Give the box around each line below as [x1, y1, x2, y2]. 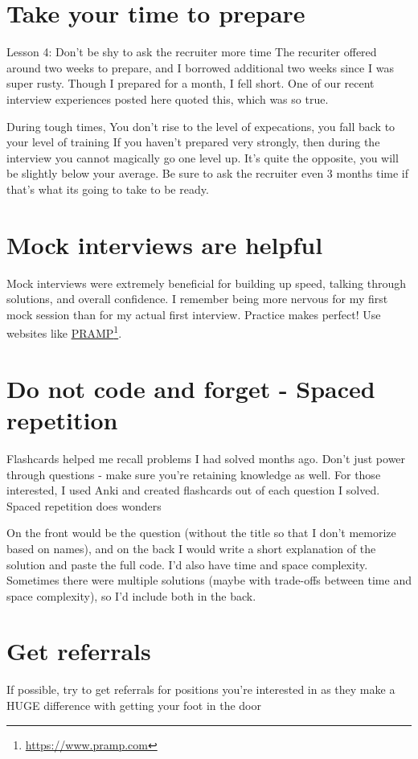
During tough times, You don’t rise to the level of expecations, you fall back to [6, 117, 395, 134]
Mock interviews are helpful [6, 228, 323, 261]
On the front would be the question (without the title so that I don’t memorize [6, 524, 396, 541]
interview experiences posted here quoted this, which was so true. [6, 90, 329, 107]
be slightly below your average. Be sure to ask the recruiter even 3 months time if [6, 165, 409, 182]
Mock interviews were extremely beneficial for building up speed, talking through [6, 274, 406, 291]
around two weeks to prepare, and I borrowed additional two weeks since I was [6, 59, 394, 76]
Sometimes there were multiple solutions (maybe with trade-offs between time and [6, 572, 412, 589]
